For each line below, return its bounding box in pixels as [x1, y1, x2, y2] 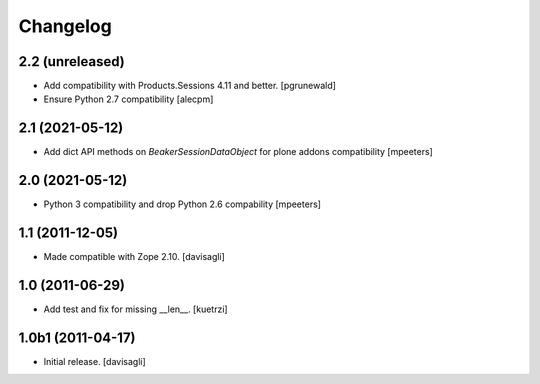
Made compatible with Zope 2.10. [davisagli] [43, 251, 225, 263]
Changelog [18, 15, 112, 37]
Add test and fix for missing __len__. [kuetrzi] [43, 303, 229, 315]
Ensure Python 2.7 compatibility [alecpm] [43, 93, 214, 105]
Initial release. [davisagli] [43, 355, 147, 367]
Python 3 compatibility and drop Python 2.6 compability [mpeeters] [43, 198, 322, 210]
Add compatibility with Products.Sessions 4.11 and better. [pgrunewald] [43, 80, 337, 92]
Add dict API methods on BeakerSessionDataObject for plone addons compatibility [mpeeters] [43, 146, 434, 158]
